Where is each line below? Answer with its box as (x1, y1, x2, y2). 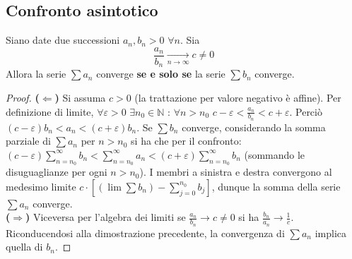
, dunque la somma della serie (211, 179, 341, 193)
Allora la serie (6, 66, 66, 81)
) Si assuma (54, 90, 106, 104)
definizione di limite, (6, 104, 94, 119)
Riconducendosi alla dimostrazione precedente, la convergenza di (6, 225, 285, 240)
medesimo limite (6, 179, 76, 193)
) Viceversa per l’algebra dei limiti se (25, 210, 186, 224)
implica (315, 225, 346, 240)
